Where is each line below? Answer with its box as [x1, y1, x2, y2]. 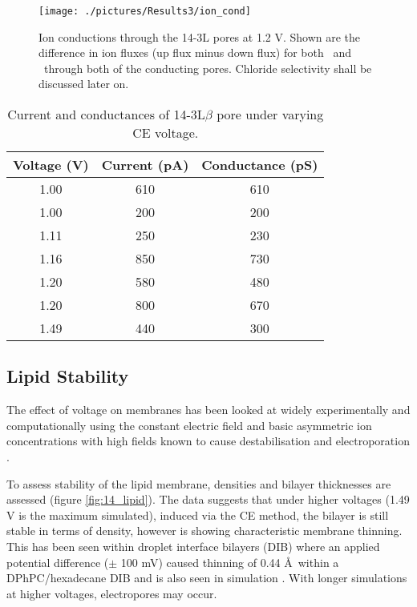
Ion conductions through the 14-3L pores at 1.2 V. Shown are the [38, 28, 361, 45]
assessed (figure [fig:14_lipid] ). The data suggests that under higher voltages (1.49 [6, 491, 410, 508]
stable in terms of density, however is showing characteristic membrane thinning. [6, 522, 403, 539]
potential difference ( [6, 553, 109, 570]
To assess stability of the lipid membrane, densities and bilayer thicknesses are [6, 475, 391, 492]
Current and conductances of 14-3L [7, 105, 205, 124]
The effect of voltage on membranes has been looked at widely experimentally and [6, 401, 411, 418]
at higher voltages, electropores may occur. [6, 585, 217, 601]
